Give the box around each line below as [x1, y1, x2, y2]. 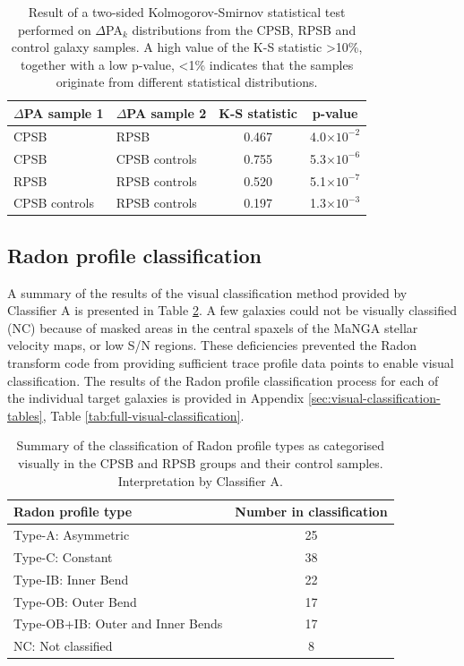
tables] [7, 406, 43, 424]
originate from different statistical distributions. [56, 73, 318, 91]
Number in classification [235, 502, 388, 521]
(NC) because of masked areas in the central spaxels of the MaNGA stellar [7, 318, 418, 337]
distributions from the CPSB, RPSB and [132, 20, 357, 38]
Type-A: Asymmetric [13, 525, 130, 544]
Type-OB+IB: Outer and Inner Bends [13, 614, 223, 633]
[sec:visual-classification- [307, 388, 441, 407]
